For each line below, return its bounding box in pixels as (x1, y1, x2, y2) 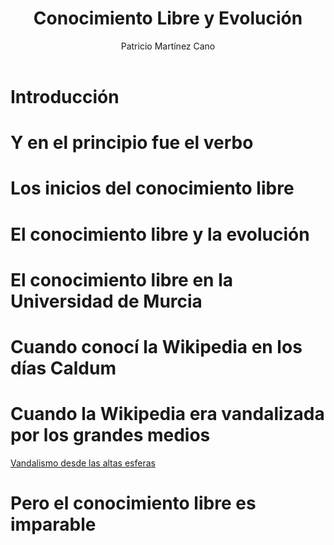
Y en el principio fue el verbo (10, 132, 254, 154)
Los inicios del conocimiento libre (10, 177, 295, 200)
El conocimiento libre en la (10, 268, 234, 291)
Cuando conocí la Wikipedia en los (10, 335, 303, 358)
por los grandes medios (10, 424, 211, 447)
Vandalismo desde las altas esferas (10, 457, 156, 469)
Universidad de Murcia (10, 290, 203, 312)
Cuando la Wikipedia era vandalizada (10, 403, 325, 426)
